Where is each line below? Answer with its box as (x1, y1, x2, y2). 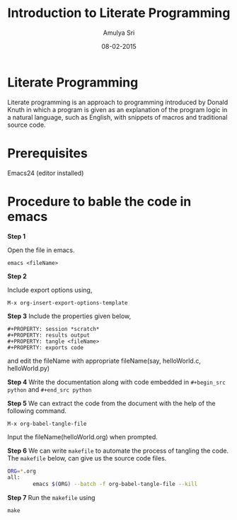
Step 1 (7, 232, 26, 240)
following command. (7, 406, 67, 415)
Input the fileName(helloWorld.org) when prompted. (7, 432, 158, 441)
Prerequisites (7, 145, 88, 161)
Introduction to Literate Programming (7, 5, 231, 21)
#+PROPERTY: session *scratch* (7, 325, 100, 332)
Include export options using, (7, 286, 93, 294)
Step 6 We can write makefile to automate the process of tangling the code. (7, 446, 229, 455)
